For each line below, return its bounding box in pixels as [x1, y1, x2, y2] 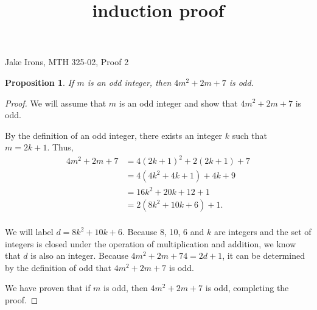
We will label [5, 225, 54, 238]
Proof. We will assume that [5, 96, 106, 109]
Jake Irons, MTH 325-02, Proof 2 [5, 55, 129, 68]
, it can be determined [222, 249, 305, 262]
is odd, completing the [205, 281, 289, 294]
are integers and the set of [214, 225, 312, 238]
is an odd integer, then [87, 76, 172, 88]
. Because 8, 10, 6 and [122, 225, 204, 238]
